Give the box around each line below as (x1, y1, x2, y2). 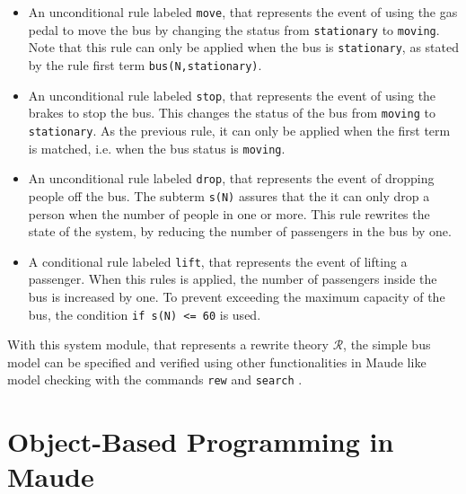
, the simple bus (343, 335, 431, 354)
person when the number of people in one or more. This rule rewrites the (28, 204, 430, 223)
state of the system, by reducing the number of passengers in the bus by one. (28, 222, 452, 241)
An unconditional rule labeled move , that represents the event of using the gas (28, 3, 458, 21)
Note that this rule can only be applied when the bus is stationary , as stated (28, 38, 459, 57)
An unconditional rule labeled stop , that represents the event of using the (28, 85, 436, 104)
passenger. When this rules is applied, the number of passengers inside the (28, 269, 437, 288)
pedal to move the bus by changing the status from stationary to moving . (28, 20, 440, 39)
